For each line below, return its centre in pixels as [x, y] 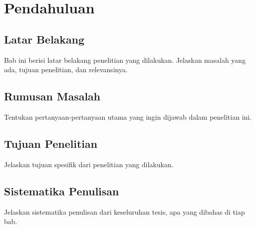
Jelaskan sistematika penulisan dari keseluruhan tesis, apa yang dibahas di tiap [125, 211]
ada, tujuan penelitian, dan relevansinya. [66, 69]
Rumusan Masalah [52, 96]
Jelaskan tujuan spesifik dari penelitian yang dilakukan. [89, 164]
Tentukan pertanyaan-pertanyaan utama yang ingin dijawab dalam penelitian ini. [128, 116]
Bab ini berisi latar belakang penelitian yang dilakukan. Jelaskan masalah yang [125, 60]
